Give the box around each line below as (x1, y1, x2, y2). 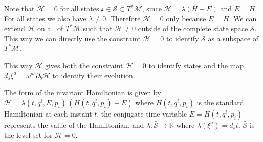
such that (83, 23, 113, 34)
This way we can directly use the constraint (4, 33, 141, 43)
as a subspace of (208, 33, 259, 43)
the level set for (4, 129, 53, 140)
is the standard (196, 97, 244, 107)
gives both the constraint (45, 60, 123, 70)
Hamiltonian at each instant (4, 108, 92, 119)
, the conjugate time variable (97, 108, 187, 119)
